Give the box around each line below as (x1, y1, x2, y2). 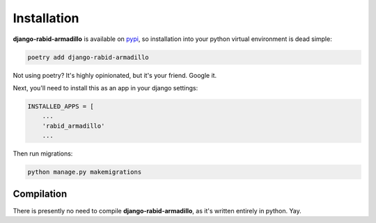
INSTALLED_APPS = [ (27, 102, 94, 110)
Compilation (13, 188, 68, 200)
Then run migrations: (13, 149, 73, 158)
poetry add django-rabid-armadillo (27, 53, 149, 61)
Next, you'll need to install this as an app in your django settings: (13, 83, 198, 92)
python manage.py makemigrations (27, 168, 142, 176)
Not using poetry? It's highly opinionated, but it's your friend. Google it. (13, 71, 217, 79)
